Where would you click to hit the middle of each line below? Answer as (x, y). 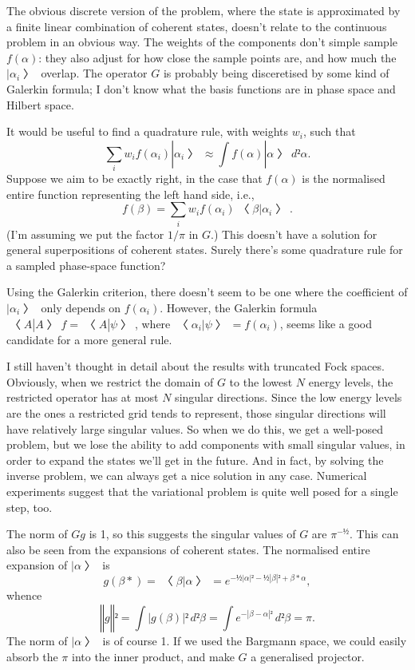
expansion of (37, 565)
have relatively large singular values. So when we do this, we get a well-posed (195, 428)
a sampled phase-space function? (86, 265)
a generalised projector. (308, 656)
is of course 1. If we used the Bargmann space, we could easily (255, 640)
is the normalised (344, 178)
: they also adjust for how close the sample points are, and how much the (217, 57)
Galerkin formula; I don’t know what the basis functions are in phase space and (201, 88)
